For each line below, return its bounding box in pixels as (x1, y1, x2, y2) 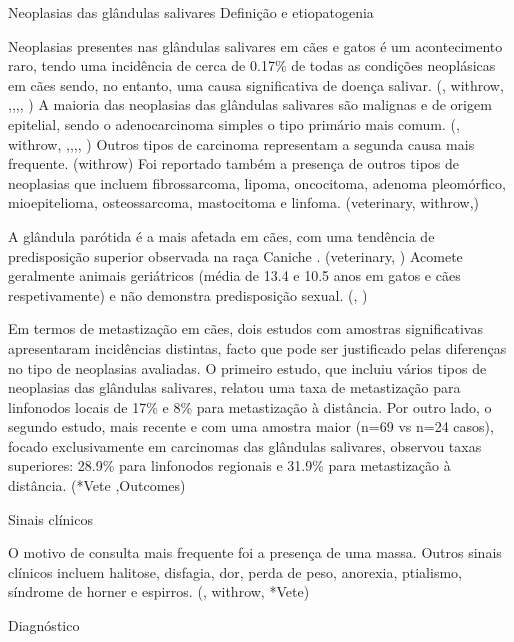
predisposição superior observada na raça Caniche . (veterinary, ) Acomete (8, 245, 463, 266)
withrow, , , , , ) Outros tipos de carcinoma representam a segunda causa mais (8, 133, 475, 154)
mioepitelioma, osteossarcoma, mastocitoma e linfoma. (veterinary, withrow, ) (8, 192, 480, 213)
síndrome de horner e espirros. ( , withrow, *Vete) (8, 581, 310, 602)
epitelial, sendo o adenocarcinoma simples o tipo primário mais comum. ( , (8, 113, 460, 134)
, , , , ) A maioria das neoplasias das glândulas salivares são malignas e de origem (8, 94, 492, 115)
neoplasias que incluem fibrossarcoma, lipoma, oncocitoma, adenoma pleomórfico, (8, 172, 506, 193)
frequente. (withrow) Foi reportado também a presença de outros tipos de (8, 153, 459, 174)
